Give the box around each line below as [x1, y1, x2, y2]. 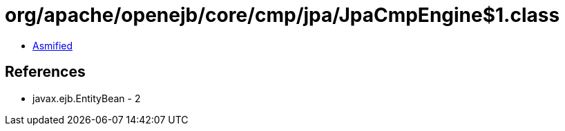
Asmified [32, 39, 73, 51]
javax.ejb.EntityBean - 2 [32, 92, 141, 104]
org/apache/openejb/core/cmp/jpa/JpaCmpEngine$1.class [5, 3, 560, 27]
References [5, 63, 86, 81]
